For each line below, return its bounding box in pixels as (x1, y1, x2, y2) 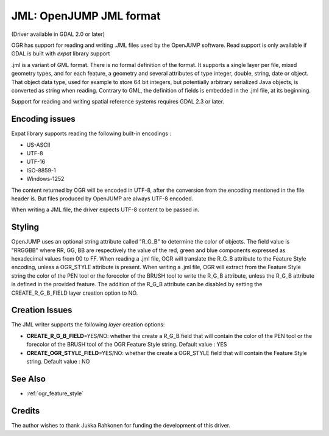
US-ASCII (26, 141, 51, 149)
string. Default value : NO (26, 358, 90, 365)
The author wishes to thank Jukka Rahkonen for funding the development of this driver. (11, 421, 231, 429)
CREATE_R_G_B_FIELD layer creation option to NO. (11, 289, 138, 297)
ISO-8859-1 (26, 166, 56, 174)
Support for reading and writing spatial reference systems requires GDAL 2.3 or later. (11, 98, 225, 105)
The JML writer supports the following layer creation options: (11, 321, 165, 328)
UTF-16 (26, 158, 46, 166)
